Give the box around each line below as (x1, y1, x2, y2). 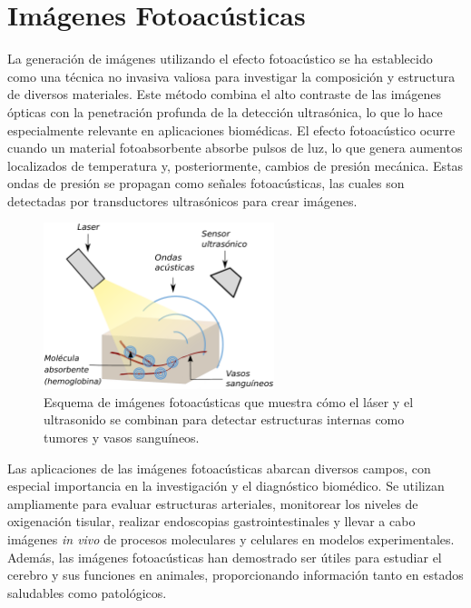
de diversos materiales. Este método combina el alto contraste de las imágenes (7, 85, 441, 104)
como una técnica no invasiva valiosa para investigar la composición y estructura (7, 66, 456, 85)
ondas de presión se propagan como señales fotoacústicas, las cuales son (7, 174, 405, 193)
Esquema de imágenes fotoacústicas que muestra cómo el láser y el (44, 392, 414, 411)
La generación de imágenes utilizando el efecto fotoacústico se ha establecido (7, 49, 433, 68)
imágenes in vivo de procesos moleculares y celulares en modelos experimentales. (7, 530, 455, 549)
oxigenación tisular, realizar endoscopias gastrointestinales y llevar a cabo (7, 512, 416, 531)
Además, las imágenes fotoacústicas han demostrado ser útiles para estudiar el (7, 547, 442, 566)
